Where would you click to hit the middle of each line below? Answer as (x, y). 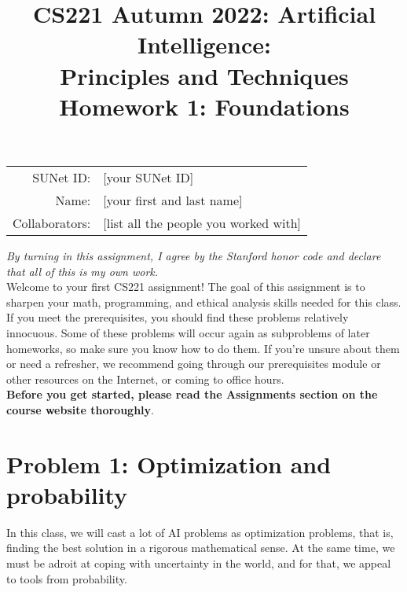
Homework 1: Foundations (204, 106)
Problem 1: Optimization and (169, 463)
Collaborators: (52, 222)
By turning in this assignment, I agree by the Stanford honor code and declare (194, 255)
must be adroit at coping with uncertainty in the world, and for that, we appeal (199, 563)
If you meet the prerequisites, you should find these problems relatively (178, 317)
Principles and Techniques (204, 75)
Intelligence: (204, 44)
